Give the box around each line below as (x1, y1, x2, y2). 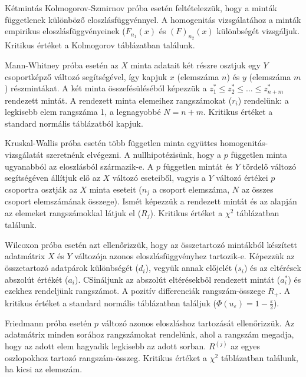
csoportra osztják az (5, 183, 77, 195)
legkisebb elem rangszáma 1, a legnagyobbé (5, 105, 161, 118)
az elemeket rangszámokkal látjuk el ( (5, 206, 142, 219)
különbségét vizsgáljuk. (216, 25, 300, 37)
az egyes (231, 340, 261, 352)
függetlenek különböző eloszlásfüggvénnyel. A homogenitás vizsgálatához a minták (5, 13, 301, 25)
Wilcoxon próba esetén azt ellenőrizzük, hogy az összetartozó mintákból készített (5, 238, 297, 250)
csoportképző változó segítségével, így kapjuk (5, 70, 167, 82)
